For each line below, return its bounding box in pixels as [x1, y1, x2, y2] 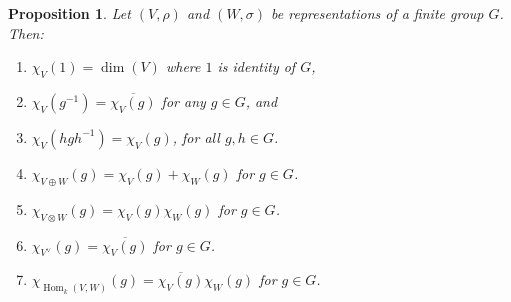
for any [161, 90, 206, 111]
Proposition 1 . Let [8, 3, 131, 23]
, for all [172, 126, 220, 147]
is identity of [217, 56, 296, 77]
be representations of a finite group [271, 3, 484, 23]
